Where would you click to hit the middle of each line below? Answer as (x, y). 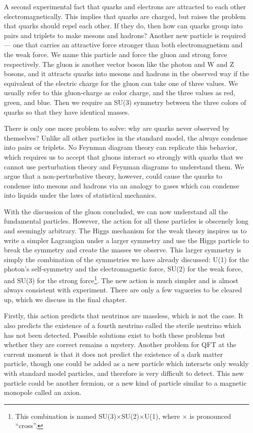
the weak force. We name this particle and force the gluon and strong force (116, 54)
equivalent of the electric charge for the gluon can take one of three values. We (121, 83)
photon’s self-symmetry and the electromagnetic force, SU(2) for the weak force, (123, 269)
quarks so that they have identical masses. (67, 112)
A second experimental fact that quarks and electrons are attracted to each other (125, 6)
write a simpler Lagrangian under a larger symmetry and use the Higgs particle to (126, 240)
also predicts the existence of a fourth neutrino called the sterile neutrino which (123, 325)
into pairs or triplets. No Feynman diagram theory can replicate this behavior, (121, 147)
